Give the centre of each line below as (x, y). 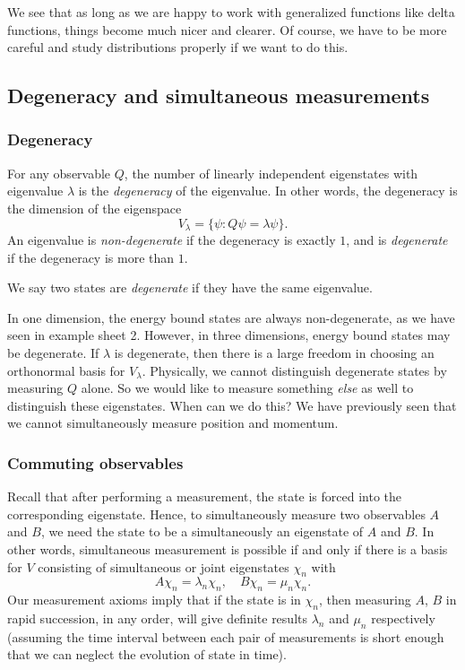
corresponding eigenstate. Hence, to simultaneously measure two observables (216, 513)
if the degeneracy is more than (91, 257)
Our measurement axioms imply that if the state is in (154, 600)
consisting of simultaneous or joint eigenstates (164, 566)
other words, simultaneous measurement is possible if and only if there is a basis (228, 548)
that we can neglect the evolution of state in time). (147, 654)
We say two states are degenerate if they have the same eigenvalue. (190, 287)
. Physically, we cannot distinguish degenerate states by (294, 370)
